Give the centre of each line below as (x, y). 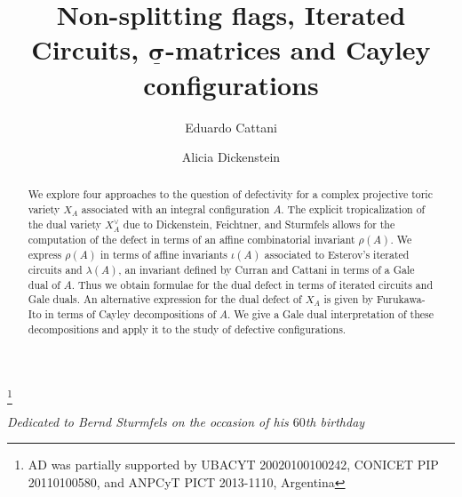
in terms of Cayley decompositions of (131, 314)
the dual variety (65, 224)
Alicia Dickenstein (231, 157)
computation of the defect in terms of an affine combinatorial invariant (191, 239)
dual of (44, 284)
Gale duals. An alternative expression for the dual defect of (165, 299)
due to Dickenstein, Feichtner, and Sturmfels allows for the (259, 224)
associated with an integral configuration (175, 209)
